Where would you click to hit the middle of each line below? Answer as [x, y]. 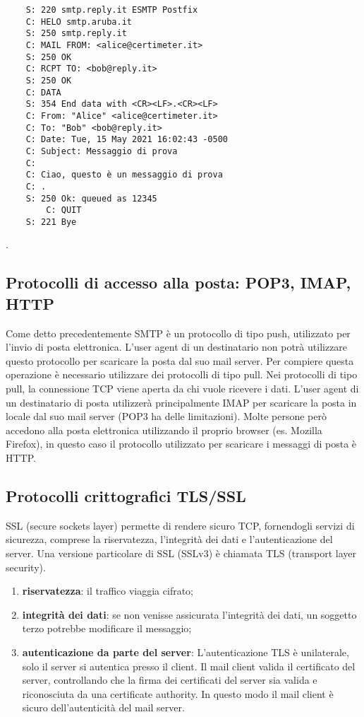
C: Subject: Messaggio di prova [102, 151]
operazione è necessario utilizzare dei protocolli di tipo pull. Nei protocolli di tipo [182, 374]
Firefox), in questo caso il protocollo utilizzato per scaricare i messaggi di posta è [181, 444]
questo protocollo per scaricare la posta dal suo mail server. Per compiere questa [180, 360]
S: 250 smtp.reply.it [76, 34]
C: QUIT [64, 210]
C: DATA [43, 92]
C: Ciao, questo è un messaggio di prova [124, 175]
